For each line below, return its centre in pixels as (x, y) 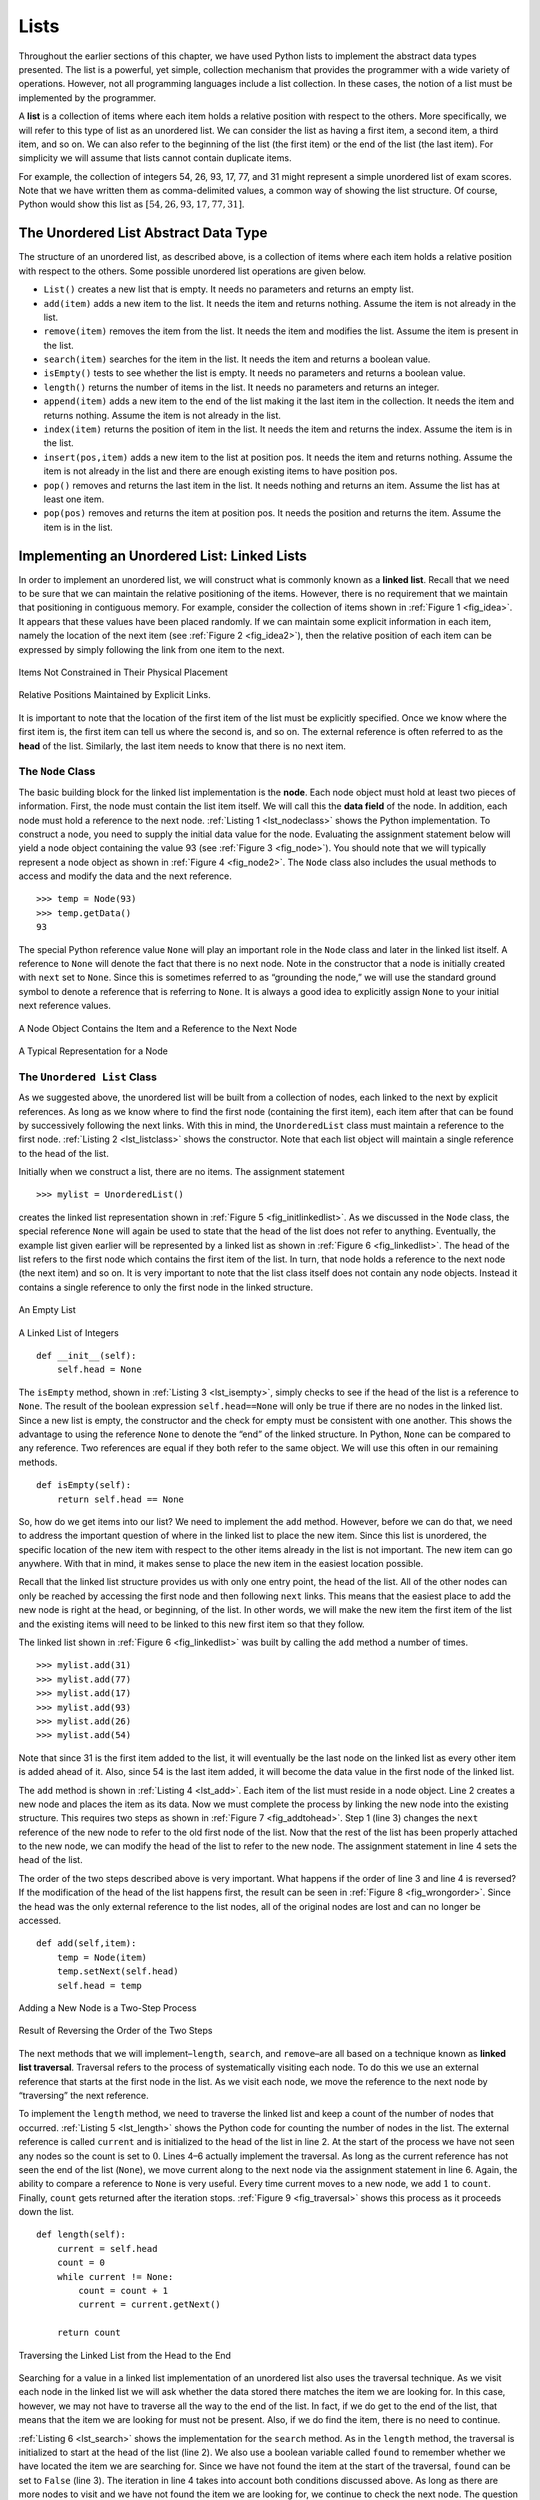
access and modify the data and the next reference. (125, 876)
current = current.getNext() (150, 2304)
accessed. (40, 1921)
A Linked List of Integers (68, 1332)
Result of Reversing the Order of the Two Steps (115, 2031)
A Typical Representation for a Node (93, 1051)
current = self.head (107, 2248)
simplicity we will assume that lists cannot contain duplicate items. (155, 158)
